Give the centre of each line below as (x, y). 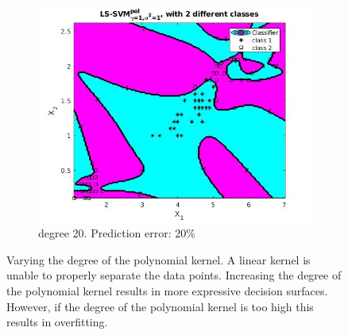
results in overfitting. (57, 322)
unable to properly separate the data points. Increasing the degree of (174, 275)
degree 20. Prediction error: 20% (117, 233)
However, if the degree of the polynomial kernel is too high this (160, 306)
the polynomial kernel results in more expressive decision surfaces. (167, 290)
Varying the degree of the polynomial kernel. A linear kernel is (159, 259)
